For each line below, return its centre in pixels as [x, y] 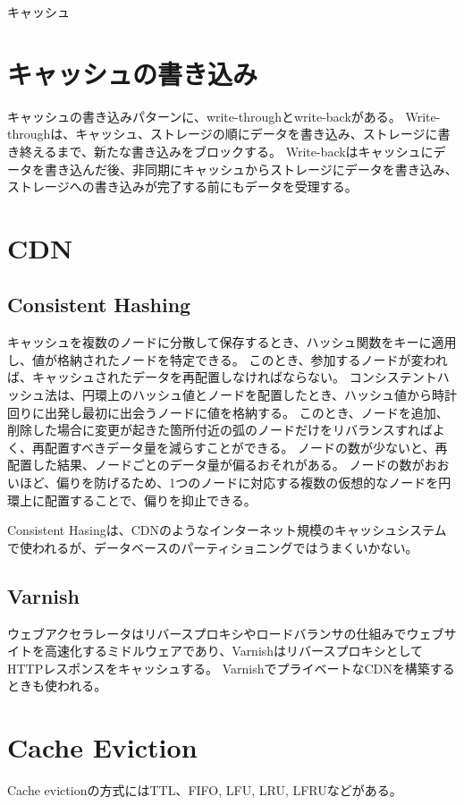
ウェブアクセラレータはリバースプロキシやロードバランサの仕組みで [207, 633]
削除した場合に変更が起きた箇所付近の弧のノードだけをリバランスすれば [220, 430]
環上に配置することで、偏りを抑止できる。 [132, 500]
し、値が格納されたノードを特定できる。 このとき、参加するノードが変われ [228, 359]
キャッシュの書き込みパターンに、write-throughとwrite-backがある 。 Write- [224, 116]
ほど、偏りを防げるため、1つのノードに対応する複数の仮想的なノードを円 [235, 483]
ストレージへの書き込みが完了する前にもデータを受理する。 [182, 186]
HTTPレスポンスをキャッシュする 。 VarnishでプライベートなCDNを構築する [231, 668]
